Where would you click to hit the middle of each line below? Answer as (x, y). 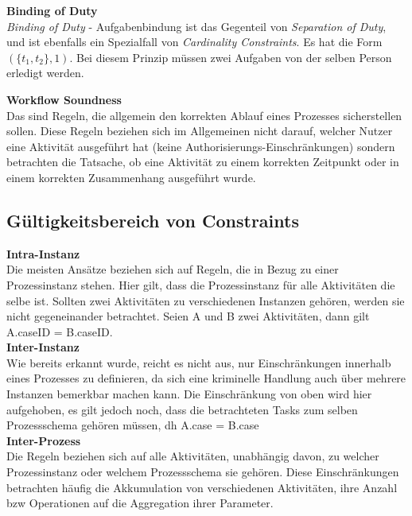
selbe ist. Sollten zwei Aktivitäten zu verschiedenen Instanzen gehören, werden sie (206, 300)
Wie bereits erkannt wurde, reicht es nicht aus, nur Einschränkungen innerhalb (199, 362)
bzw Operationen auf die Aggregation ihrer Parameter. (140, 503)
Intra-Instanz (43, 253)
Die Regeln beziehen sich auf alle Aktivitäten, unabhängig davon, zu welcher (193, 456)
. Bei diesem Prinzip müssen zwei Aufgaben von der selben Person (231, 57)
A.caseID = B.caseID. (60, 331)
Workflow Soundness (64, 99)
